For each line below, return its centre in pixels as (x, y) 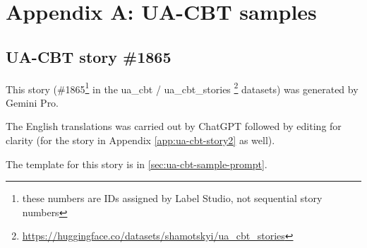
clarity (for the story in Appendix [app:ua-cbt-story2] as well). (140, 140)
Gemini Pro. (32, 102)
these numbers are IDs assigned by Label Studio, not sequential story (172, 198)
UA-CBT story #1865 (89, 56)
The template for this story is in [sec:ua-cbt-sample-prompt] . (137, 164)
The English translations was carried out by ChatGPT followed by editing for (174, 126)
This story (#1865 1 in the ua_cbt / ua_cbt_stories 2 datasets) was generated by (182, 88)
